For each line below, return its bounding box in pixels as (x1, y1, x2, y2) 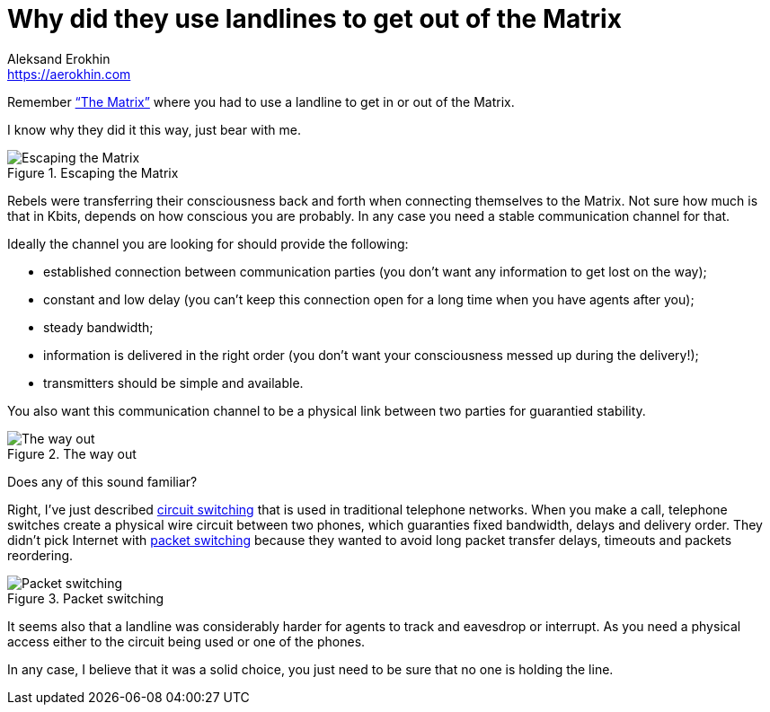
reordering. (7, 547, 74, 563)
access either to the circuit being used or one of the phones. (7, 633, 366, 649)
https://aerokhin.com (7, 66, 131, 82)
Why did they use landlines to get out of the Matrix (7, 4, 622, 34)
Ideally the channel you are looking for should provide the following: (7, 235, 409, 251)
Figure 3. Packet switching (7, 590, 164, 606)
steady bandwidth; (43, 319, 154, 335)
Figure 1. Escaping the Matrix (7, 164, 179, 180)
